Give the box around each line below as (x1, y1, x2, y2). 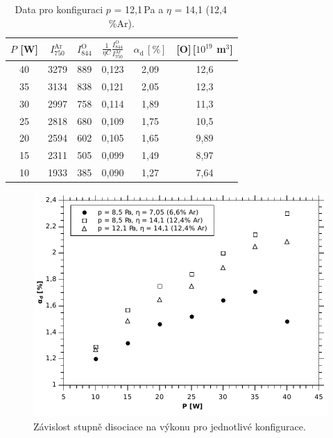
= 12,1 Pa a (114, 2, 164, 16)
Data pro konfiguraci (15, 2, 103, 16)
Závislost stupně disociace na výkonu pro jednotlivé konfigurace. (33, 419, 306, 433)
